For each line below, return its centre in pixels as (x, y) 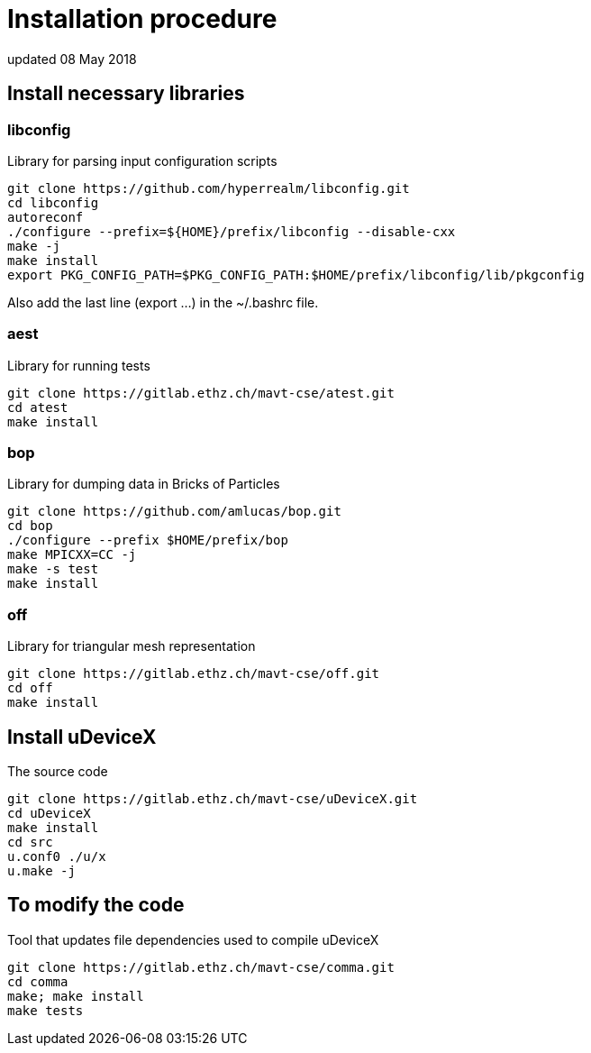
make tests (45, 1010)
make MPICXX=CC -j (72, 555)
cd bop (30, 526)
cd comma (38, 981)
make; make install (76, 996)
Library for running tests (79, 365)
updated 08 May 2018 (72, 59)
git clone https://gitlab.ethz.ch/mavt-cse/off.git (194, 674)
